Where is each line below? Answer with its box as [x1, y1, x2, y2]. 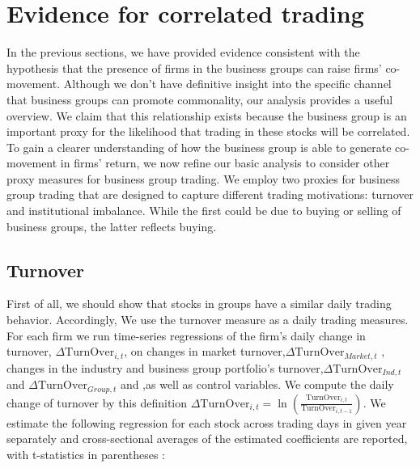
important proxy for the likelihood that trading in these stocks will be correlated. [6, 123, 410, 140]
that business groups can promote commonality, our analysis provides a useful [6, 91, 393, 108]
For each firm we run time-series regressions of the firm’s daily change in [6, 327, 366, 344]
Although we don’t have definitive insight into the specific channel [63, 75, 392, 92]
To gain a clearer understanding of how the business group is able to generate [6, 138, 392, 155]
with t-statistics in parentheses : [6, 445, 166, 462]
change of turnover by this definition [6, 394, 188, 411]
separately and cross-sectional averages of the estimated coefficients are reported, [6, 430, 408, 447]
